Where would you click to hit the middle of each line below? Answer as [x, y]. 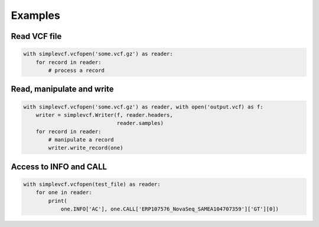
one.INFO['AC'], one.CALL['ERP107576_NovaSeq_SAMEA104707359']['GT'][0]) [170, 209]
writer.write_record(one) [86, 148]
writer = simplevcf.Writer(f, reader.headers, [105, 115]
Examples [35, 15]
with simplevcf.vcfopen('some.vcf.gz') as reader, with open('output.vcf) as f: [143, 107]
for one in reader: [64, 193]
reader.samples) [140, 123]
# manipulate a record [81, 140]
